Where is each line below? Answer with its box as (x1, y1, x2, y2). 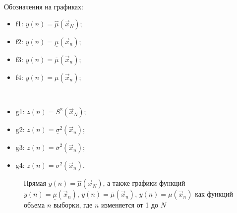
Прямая (24, 178, 46, 188)
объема (24, 200, 45, 210)
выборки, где (53, 200, 93, 210)
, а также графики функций (103, 178, 185, 188)
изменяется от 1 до (101, 200, 159, 210)
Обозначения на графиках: (4, 1, 83, 11)
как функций (195, 189, 233, 199)
